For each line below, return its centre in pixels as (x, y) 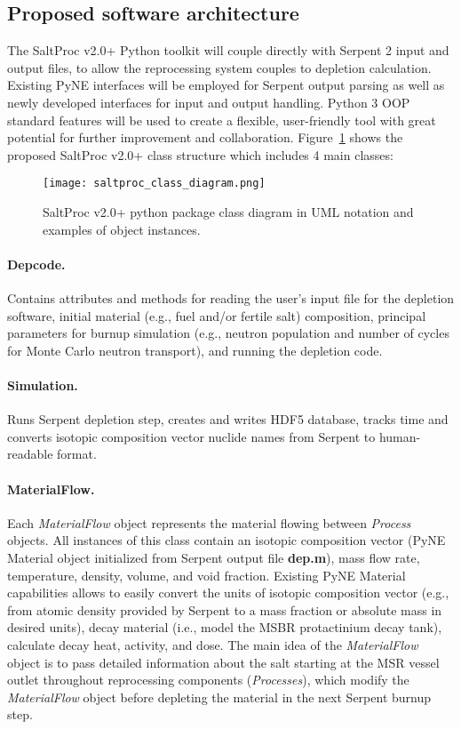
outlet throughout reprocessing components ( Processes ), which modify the (208, 680)
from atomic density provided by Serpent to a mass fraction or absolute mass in (225, 609)
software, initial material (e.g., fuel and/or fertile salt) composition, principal (217, 315)
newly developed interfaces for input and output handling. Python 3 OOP (209, 102)
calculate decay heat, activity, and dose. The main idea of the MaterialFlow (213, 644)
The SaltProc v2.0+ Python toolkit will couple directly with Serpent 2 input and (228, 50)
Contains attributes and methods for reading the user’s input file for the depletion (231, 298)
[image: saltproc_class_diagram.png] (154, 184)
